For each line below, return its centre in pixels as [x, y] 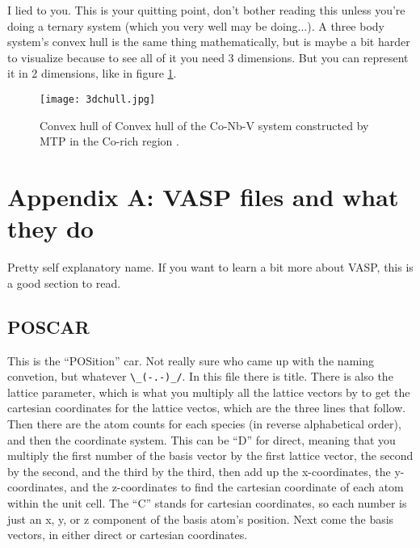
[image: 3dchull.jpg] [98, 99]
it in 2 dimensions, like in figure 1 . [92, 73]
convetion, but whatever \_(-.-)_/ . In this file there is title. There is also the [200, 376]
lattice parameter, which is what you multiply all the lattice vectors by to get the [209, 392]
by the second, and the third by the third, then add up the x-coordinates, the [199, 471]
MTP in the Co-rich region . [109, 141]
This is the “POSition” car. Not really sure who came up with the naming [191, 360]
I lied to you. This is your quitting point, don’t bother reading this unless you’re [206, 10]
